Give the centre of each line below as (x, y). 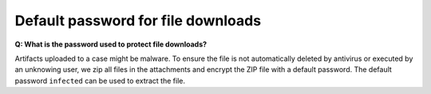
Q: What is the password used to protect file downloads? (111, 44)
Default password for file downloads (138, 21)
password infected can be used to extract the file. (100, 81)
